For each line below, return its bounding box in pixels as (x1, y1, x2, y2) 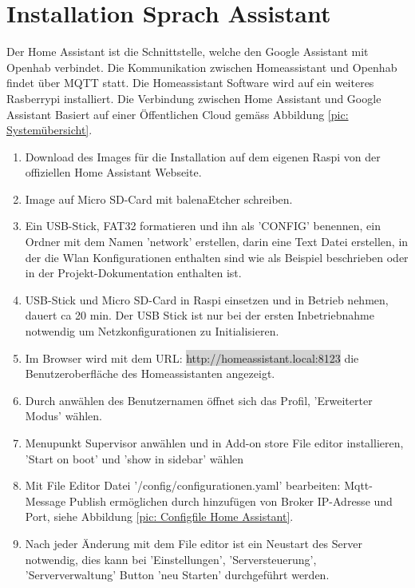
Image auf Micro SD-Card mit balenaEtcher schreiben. (25, 190, 293, 207)
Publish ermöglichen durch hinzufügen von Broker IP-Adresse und (69, 492, 393, 509)
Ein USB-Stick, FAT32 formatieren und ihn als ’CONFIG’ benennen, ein (25, 217, 381, 234)
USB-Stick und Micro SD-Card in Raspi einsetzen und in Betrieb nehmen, (25, 291, 389, 308)
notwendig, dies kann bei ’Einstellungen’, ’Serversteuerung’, (25, 550, 317, 567)
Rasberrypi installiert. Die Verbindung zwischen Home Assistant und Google (6, 89, 381, 106)
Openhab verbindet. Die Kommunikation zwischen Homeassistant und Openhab (6, 58, 397, 75)
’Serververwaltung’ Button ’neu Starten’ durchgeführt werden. (25, 566, 330, 583)
